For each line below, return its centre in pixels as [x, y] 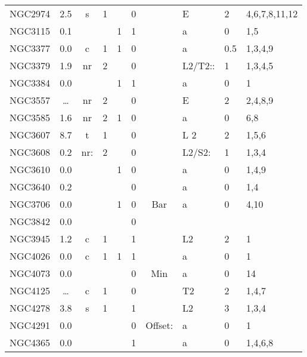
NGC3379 [30, 65]
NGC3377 [30, 48]
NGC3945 [30, 238]
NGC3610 [30, 169]
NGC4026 [30, 256]
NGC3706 [30, 204]
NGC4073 [30, 273]
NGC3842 [30, 221]
